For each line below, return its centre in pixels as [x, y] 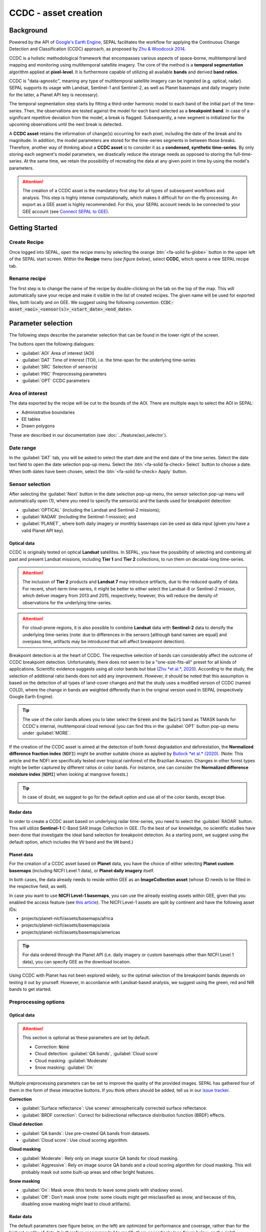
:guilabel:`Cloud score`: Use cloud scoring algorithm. [75, 1140]
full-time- [243, 154]
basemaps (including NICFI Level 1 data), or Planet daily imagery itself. [82, 870]
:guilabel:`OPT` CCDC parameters [56, 381]
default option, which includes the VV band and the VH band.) [71, 842]
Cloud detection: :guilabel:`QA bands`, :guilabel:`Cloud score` [97, 1054]
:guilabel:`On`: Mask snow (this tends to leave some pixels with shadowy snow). [102, 1190]
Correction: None [52, 1047]
